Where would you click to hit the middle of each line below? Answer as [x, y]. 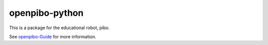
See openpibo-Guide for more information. [53, 37]
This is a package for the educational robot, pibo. [60, 28]
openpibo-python [46, 13]
